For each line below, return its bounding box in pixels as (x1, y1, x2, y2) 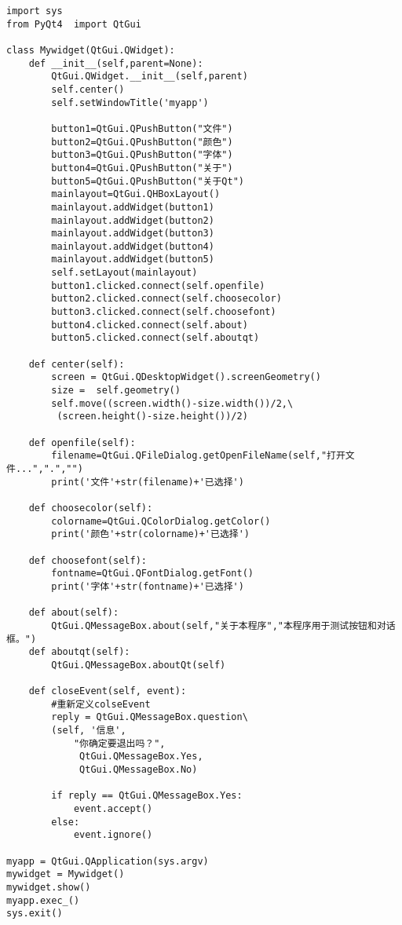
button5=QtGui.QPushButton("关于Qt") (51, 175, 244, 187)
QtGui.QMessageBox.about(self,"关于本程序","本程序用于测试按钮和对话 (51, 620, 396, 631)
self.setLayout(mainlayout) (51, 267, 198, 279)
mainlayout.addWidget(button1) (51, 201, 214, 213)
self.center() (51, 83, 125, 95)
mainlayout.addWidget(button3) (51, 228, 214, 239)
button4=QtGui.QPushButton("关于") (51, 162, 233, 174)
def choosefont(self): (28, 554, 147, 566)
